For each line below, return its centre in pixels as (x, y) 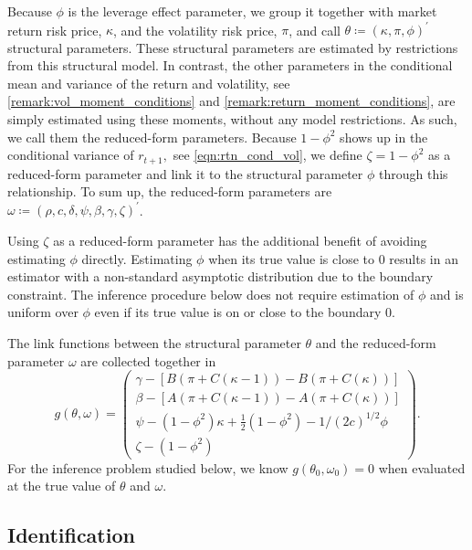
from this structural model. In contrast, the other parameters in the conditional (230, 65)
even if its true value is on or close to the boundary (238, 312)
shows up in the (384, 137)
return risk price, (55, 30)
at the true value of (62, 486)
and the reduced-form (376, 342)
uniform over (43, 312)
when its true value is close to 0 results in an (333, 258)
